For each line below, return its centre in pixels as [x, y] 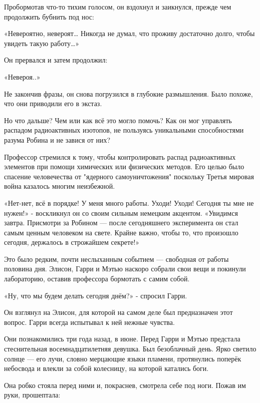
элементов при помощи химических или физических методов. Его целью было [124, 166]
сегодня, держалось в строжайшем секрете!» [72, 242]
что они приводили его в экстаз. [53, 103]
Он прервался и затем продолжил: [56, 60]
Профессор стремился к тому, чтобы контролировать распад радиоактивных [120, 156]
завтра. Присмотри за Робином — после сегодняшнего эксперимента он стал [121, 223]
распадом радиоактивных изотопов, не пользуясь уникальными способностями [124, 130]
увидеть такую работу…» [42, 43]
